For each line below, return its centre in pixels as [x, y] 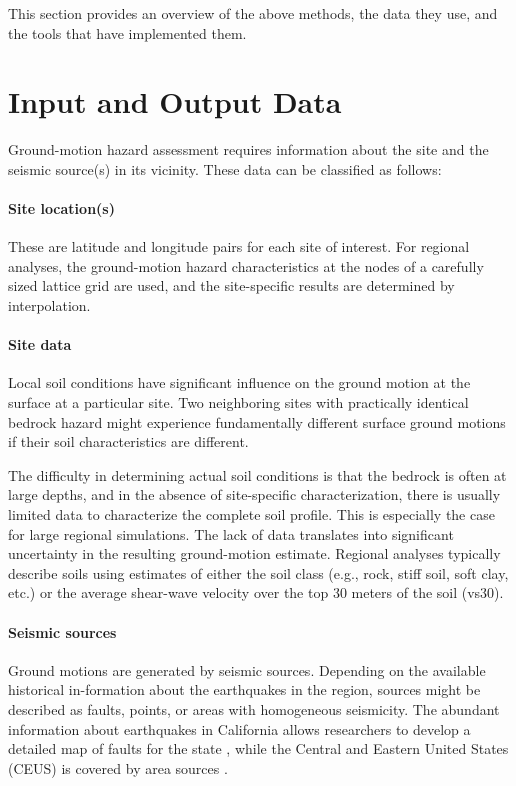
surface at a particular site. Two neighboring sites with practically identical [238, 402]
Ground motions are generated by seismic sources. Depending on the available [247, 669]
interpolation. [49, 305]
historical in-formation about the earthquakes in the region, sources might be [244, 689]
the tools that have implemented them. [127, 32]
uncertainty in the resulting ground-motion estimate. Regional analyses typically [254, 553]
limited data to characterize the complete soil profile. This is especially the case [251, 514]
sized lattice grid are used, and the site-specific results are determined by [231, 285]
